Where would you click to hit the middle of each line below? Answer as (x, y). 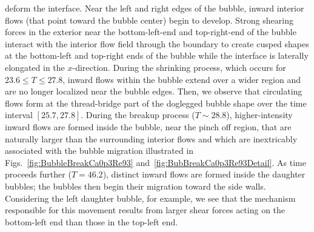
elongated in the (35, 67)
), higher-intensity (259, 115)
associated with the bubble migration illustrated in (99, 151)
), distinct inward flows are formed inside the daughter (204, 174)
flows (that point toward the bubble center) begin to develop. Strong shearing (149, 20)
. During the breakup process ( (138, 115)
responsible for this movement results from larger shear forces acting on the (145, 210)
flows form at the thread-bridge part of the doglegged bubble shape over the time (156, 103)
